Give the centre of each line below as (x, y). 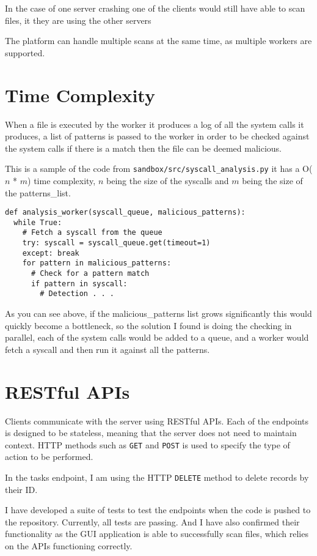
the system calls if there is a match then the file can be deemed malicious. (144, 148)
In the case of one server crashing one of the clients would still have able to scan (155, 8)
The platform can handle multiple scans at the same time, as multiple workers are (158, 41)
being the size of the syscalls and (167, 180)
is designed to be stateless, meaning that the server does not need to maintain (151, 433)
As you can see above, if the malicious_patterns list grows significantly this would (158, 313)
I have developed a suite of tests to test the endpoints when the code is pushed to (158, 510)
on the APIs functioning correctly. (69, 546)
